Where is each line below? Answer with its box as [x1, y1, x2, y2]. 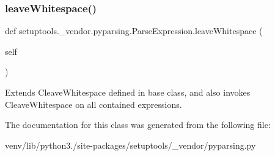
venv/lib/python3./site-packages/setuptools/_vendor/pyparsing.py [5, 138, 256, 151]
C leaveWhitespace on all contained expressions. [5, 97, 182, 110]
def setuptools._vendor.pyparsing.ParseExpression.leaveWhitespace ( [5, 24, 263, 37]
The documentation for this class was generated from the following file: [5, 118, 271, 131]
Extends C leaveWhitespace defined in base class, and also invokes [5, 86, 251, 98]
